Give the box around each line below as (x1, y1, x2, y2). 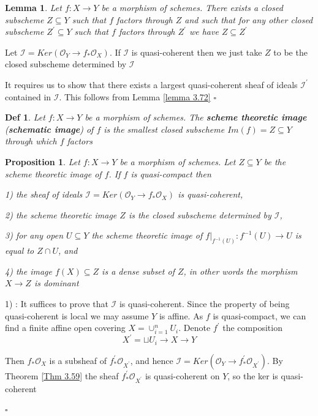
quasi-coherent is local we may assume (5, 309, 149, 322)
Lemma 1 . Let (5, 1, 62, 13)
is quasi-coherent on (145, 369, 220, 382)
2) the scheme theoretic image (5, 208, 117, 221)
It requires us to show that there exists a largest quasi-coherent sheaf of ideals (5, 78, 298, 91)
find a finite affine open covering (5, 321, 126, 334)
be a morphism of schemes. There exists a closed (101, 1, 283, 13)
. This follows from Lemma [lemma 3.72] (59, 90, 211, 103)
